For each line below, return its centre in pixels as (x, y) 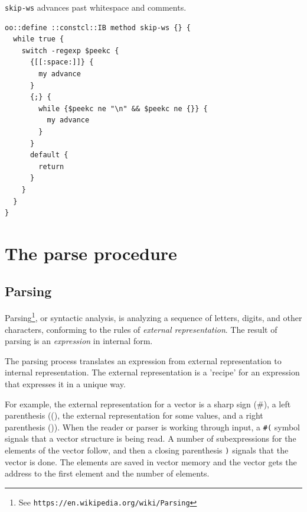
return (51, 166)
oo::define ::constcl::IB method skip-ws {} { (98, 27)
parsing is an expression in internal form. (79, 341)
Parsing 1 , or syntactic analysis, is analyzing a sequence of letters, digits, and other (153, 317)
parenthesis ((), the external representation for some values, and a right (134, 415)
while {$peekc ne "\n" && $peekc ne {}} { (123, 108)
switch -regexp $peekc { (70, 51)
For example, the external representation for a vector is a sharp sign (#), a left (148, 404)
